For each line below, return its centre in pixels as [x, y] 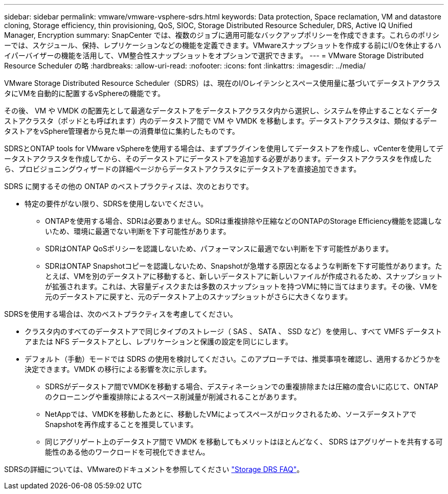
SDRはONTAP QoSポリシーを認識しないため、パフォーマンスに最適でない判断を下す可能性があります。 [219, 249]
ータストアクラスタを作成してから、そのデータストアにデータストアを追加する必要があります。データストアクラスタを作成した [218, 159]
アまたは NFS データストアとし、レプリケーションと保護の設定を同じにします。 [159, 342]
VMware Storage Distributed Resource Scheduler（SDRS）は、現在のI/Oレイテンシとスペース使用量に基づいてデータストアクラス [222, 83]
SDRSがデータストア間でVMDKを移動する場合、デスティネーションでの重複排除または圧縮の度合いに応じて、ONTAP [242, 386]
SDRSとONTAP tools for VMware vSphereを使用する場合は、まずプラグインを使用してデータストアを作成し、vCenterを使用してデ [224, 148]
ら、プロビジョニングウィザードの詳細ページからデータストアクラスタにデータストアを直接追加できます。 [183, 169]
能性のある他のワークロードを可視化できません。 [127, 452]
